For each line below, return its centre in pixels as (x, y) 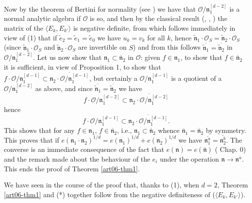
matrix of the (24, 28)
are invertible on (102, 47)
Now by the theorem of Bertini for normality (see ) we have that (100, 9)
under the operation (190, 159)
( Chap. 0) (230, 149)
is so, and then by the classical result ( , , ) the (159, 18)
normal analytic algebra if (42, 18)
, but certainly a (113, 78)
